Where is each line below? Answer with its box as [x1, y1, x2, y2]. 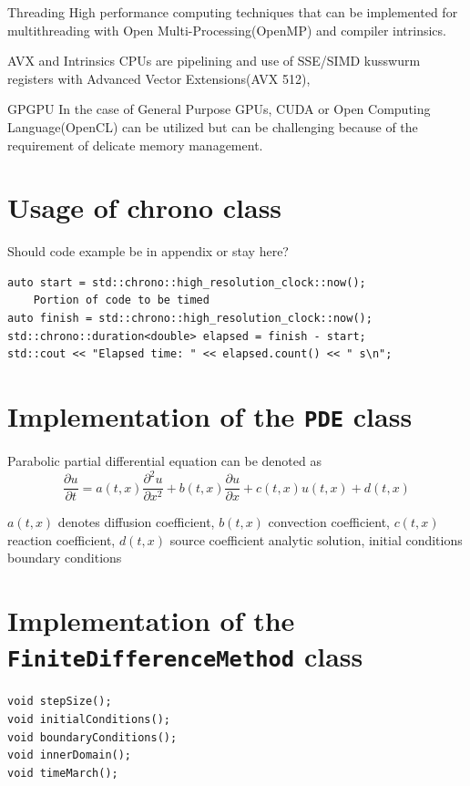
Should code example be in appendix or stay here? [7, 242, 289, 261]
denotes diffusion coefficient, [57, 512, 215, 532]
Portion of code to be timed [33, 294, 209, 307]
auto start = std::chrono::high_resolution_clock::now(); [7, 275, 366, 289]
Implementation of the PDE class [7, 398, 413, 435]
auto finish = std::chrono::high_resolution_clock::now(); [7, 312, 373, 326]
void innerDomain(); [7, 749, 132, 762]
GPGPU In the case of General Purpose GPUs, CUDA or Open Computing [7, 99, 431, 119]
